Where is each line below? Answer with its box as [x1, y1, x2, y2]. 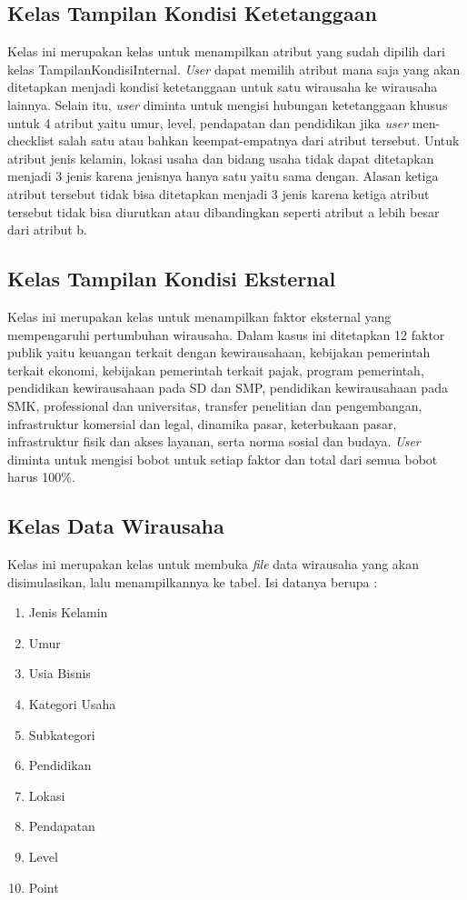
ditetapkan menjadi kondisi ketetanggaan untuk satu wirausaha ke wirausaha [7, 77, 438, 96]
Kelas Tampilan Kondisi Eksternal [7, 265, 336, 293]
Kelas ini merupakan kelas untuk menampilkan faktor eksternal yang [7, 306, 392, 325]
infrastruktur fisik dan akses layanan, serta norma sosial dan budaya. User [7, 432, 421, 451]
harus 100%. [7, 467, 75, 486]
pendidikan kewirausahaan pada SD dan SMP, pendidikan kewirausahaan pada [7, 378, 448, 397]
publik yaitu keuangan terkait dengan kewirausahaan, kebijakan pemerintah [7, 343, 431, 362]
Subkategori [28, 725, 95, 744]
